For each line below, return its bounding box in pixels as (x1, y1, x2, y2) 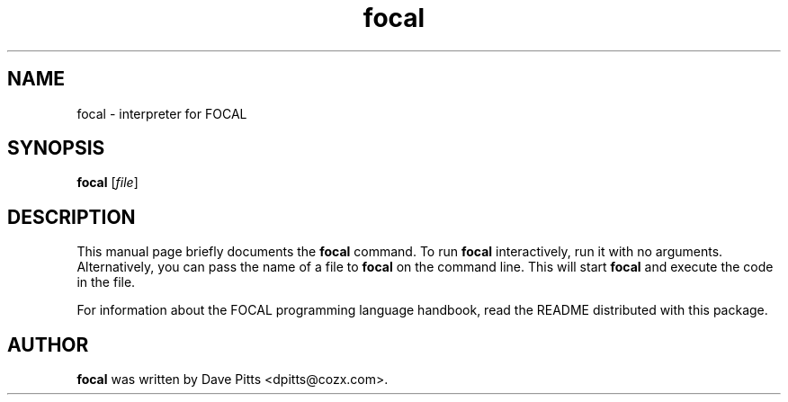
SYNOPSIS (7, 137, 105, 160)
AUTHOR (7, 333, 89, 356)
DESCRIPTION (7, 205, 136, 228)
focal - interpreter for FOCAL (76, 105, 247, 121)
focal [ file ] (76, 174, 139, 191)
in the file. (76, 274, 136, 290)
